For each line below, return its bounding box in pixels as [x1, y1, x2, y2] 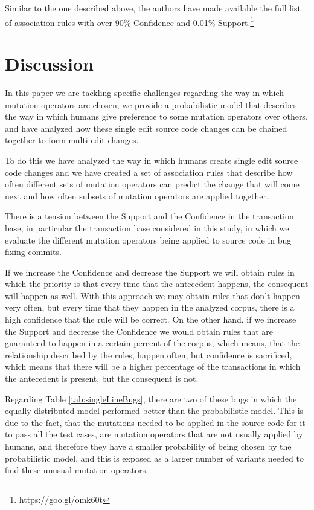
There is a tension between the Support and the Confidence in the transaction [5, 210, 294, 222]
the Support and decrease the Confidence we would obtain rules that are [5, 324, 274, 337]
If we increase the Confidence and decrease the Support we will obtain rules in [5, 265, 295, 278]
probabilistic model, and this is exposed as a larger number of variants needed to [5, 451, 304, 464]
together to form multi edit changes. [5, 134, 139, 146]
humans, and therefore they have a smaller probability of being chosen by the [5, 440, 292, 452]
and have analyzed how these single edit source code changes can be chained [5, 121, 287, 134]
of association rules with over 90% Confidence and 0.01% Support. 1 [5, 14, 254, 28]
